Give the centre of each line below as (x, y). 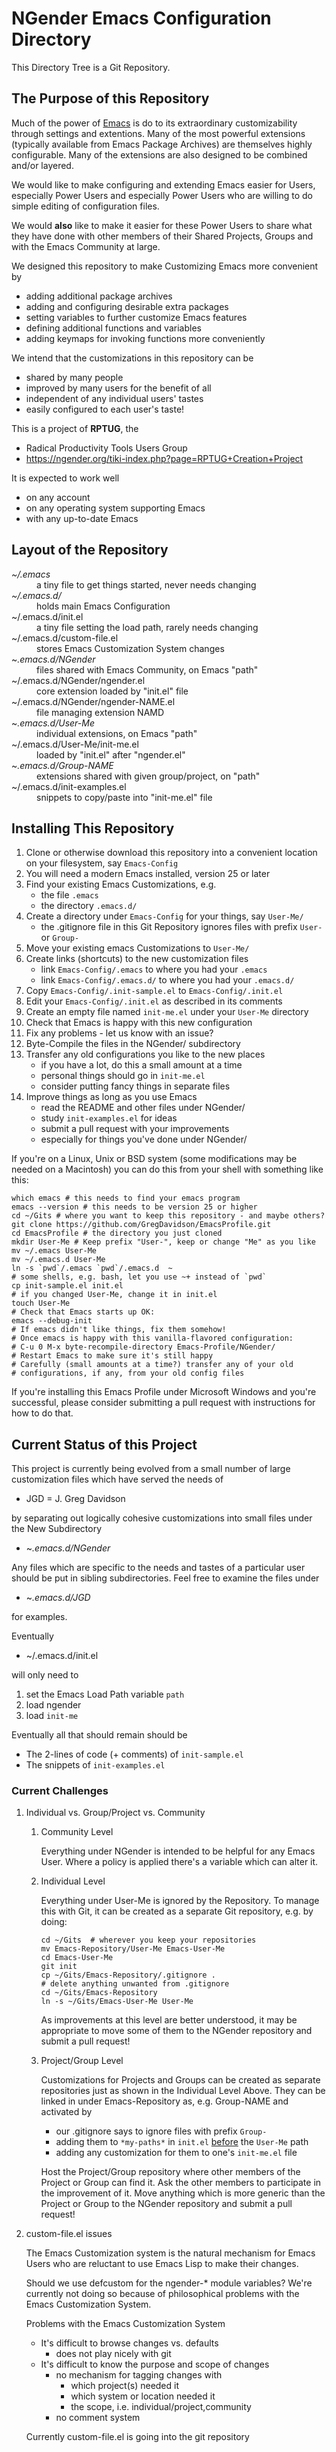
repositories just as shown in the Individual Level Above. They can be (183, 2091)
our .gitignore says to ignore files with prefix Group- (161, 2131)
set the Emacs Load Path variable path (105, 1694)
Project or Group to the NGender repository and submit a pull (166, 2204)
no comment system (98, 2418)
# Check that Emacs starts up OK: (83, 1312)
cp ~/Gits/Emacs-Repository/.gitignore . (128, 1975)
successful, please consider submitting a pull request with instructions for (163, 1403)
